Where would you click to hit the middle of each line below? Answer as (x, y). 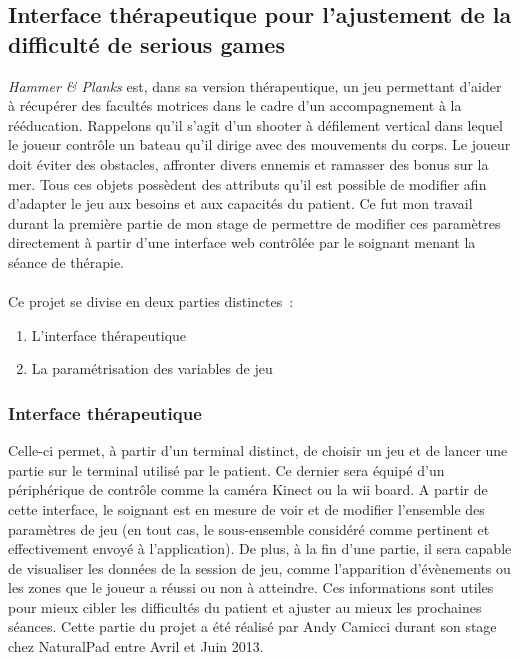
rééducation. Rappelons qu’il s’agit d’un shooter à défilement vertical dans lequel (255, 124)
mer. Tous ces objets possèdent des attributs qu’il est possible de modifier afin (247, 183)
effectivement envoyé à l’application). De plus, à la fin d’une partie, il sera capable (260, 548)
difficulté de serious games (146, 43)
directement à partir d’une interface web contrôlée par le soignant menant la (242, 242)
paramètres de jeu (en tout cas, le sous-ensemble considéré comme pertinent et (249, 528)
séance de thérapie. (66, 261)
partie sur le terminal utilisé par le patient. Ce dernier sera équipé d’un (226, 469)
